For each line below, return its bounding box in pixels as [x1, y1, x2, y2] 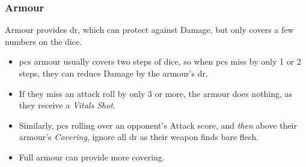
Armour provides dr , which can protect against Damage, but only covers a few [5, 23, 294, 36]
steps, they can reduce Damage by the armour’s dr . [19, 67, 208, 79]
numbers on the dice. [5, 35, 82, 47]
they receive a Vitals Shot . [19, 99, 115, 111]
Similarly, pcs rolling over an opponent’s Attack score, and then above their [19, 119, 297, 131]
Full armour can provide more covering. [19, 150, 165, 163]
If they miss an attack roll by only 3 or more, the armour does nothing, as [19, 87, 293, 99]
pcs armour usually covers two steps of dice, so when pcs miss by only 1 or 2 [19, 55, 301, 68]
